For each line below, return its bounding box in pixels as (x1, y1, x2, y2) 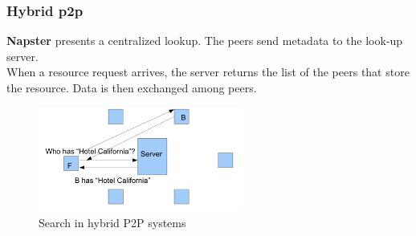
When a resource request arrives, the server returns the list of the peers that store (6, 63, 410, 80)
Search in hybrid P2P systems (39, 214, 186, 230)
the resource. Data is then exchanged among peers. (6, 79, 257, 96)
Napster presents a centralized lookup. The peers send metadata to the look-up (6, 32, 403, 49)
